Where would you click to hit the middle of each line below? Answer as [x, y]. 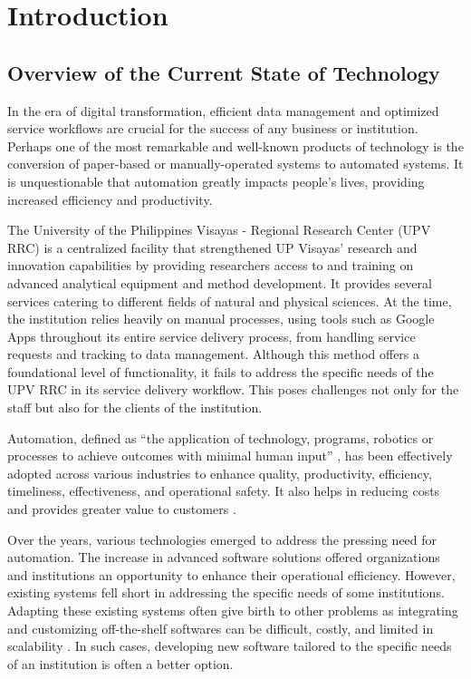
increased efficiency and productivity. [110, 199]
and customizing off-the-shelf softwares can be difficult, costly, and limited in [221, 628]
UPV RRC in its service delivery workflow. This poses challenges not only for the [233, 389]
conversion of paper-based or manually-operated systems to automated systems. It [235, 164]
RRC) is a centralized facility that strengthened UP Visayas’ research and [212, 247]
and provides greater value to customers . [122, 509]
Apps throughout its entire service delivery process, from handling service [211, 336]
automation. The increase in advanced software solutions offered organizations [224, 557]
